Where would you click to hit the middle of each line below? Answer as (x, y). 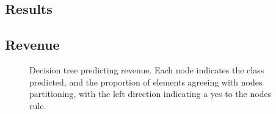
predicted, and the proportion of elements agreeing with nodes (146, 82)
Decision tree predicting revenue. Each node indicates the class (147, 69)
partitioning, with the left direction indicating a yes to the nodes (151, 94)
